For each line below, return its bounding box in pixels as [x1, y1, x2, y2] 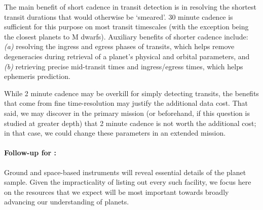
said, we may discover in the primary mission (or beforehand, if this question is [4, 107, 250, 118]
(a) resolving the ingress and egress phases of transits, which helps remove [4, 41, 235, 52]
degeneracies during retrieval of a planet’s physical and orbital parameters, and [4, 51, 250, 61]
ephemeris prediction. [4, 71, 70, 81]
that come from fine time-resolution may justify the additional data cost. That [4, 98, 248, 108]
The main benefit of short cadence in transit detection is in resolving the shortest [4, 2, 256, 12]
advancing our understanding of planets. [4, 196, 129, 207]
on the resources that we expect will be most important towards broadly [4, 186, 229, 197]
